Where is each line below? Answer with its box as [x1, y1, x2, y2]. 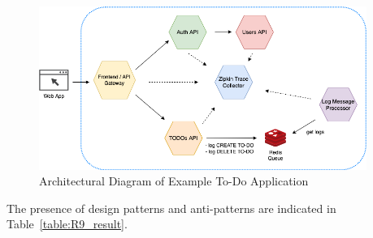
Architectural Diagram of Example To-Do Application [39, 172, 309, 189]
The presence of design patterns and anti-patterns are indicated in [7, 199, 336, 216]
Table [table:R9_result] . [7, 215, 128, 232]
